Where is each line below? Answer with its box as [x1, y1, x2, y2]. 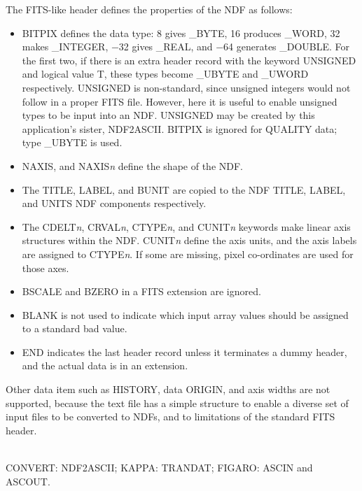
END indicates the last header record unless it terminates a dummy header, [22, 344, 347, 359]
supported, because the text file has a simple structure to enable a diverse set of [6, 395, 349, 410]
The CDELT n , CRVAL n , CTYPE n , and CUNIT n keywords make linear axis [22, 219, 351, 234]
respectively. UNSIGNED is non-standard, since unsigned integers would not [22, 80, 351, 94]
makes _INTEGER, [22, 39, 109, 54]
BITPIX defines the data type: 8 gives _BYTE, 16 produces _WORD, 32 [22, 25, 340, 40]
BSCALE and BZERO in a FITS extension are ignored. [22, 284, 261, 299]
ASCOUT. [6, 474, 50, 488]
